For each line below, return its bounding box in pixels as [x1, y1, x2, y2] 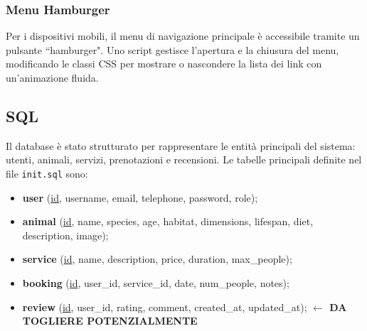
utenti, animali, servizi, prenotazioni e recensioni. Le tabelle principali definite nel [6, 152, 362, 167]
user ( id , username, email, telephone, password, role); [22, 190, 258, 205]
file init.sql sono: [6, 165, 88, 180]
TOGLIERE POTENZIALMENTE [22, 313, 198, 328]
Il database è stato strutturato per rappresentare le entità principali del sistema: [6, 138, 356, 153]
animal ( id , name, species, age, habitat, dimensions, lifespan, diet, [22, 214, 314, 229]
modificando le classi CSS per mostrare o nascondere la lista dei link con [6, 56, 322, 71]
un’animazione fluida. [6, 70, 99, 85]
